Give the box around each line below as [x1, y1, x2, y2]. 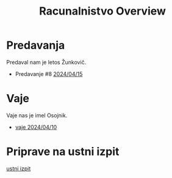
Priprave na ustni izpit [6, 145, 120, 159]
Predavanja [6, 38, 65, 52]
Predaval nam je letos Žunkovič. [6, 58, 87, 66]
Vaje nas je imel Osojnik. [6, 111, 68, 119]
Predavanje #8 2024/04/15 [15, 70, 83, 77]
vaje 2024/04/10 [15, 123, 57, 131]
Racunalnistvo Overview [38, 4, 167, 18]
